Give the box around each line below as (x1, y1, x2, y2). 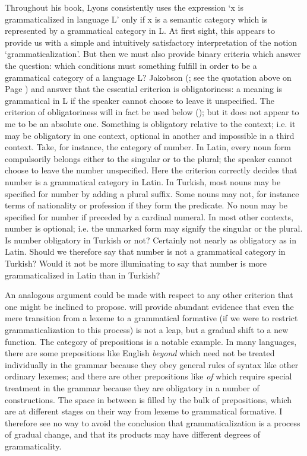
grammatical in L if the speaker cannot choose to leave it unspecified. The (5, 94, 274, 106)
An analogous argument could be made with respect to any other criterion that (5, 289, 293, 301)
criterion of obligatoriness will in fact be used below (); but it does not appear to (5, 106, 299, 118)
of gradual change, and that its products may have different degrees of (5, 428, 261, 441)
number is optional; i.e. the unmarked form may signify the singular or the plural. (5, 222, 303, 235)
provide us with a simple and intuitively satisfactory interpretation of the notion (5, 36, 297, 48)
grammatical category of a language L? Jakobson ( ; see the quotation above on (5, 71, 292, 83)
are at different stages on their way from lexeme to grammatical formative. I (5, 405, 283, 417)
